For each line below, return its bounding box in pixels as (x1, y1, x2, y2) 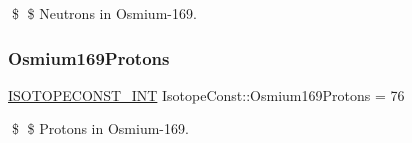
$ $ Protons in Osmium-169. (11, 118, 189, 139)
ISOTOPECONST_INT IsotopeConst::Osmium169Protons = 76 (8, 84, 405, 105)
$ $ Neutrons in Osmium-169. (11, 3, 197, 23)
